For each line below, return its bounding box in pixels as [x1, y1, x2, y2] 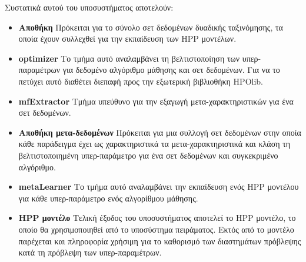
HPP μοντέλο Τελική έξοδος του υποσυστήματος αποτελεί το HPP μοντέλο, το [18, 211, 296, 224]
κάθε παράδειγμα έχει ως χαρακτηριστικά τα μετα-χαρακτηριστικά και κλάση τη [18, 137, 291, 150]
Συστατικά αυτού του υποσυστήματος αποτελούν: [5, 1, 174, 13]
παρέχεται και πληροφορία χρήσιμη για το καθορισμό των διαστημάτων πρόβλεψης [18, 234, 301, 247]
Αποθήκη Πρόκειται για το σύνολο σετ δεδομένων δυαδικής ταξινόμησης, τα [18, 21, 283, 33]
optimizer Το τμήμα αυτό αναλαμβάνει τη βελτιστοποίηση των [18, 52, 240, 64]
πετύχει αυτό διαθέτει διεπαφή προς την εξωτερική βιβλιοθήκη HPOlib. [18, 75, 263, 87]
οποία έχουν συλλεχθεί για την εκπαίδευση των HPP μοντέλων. [18, 32, 237, 45]
